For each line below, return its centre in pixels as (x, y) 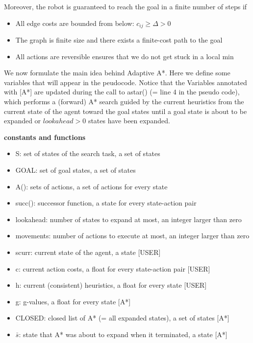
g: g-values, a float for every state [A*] (73, 301)
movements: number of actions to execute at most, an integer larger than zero (132, 236)
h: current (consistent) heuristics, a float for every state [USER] (111, 285)
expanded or (23, 121)
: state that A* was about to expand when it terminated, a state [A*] (123, 334)
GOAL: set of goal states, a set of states (76, 170)
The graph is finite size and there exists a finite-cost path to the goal (119, 40)
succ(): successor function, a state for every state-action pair (106, 203)
